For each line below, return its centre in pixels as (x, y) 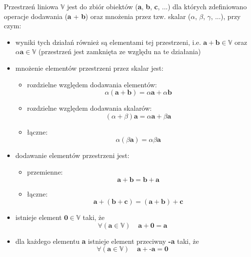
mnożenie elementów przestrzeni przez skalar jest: (89, 68)
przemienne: (45, 171)
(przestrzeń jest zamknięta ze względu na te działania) (120, 51)
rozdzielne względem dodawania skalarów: (89, 108)
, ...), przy (226, 16)
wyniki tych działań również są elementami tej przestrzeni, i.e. (108, 42)
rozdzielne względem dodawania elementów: (92, 84)
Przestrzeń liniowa (31, 6)
